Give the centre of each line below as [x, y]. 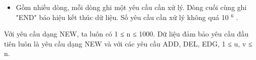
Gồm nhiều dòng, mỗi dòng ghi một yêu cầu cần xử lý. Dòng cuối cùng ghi [131, 7]
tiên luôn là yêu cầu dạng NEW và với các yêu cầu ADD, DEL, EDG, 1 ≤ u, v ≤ [128, 43]
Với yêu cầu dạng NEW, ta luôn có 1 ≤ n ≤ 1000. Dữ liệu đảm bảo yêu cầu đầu [126, 34]
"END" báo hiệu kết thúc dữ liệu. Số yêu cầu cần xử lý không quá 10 [122, 17]
